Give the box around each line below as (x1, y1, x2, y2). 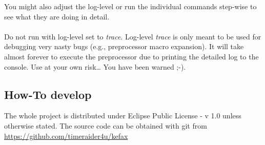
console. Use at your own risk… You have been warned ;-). (4, 61, 186, 72)
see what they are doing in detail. (4, 11, 110, 22)
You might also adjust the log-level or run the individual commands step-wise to (4, 1, 257, 11)
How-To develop (4, 86, 92, 102)
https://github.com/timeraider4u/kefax (4, 130, 128, 141)
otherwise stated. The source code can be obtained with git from (4, 120, 207, 131)
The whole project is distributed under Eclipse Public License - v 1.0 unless (4, 110, 241, 121)
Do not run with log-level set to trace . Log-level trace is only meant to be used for (4, 31, 261, 42)
